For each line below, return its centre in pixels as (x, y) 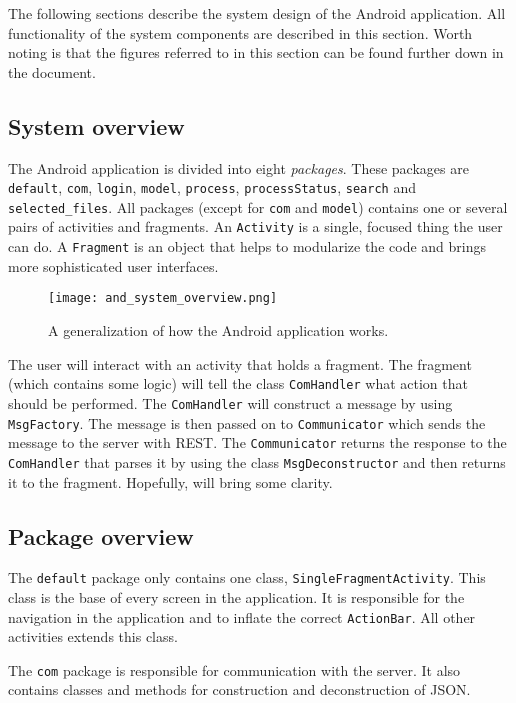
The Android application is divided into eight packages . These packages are (238, 167)
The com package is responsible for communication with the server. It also (234, 669)
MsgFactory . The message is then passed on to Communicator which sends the (247, 422)
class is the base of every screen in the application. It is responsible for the (236, 596)
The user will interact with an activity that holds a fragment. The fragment (240, 363)
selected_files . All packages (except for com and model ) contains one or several (258, 206)
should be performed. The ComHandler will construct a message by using (230, 402)
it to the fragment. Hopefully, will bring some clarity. (170, 481)
